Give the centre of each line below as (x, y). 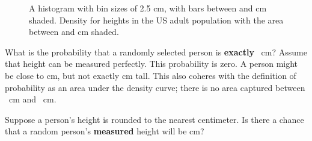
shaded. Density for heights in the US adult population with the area (156, 20)
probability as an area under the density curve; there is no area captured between (155, 87)
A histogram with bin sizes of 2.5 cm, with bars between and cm (148, 8)
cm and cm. (32, 99)
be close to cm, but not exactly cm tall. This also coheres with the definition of (151, 75)
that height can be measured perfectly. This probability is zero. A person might (151, 64)
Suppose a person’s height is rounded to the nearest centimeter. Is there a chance (154, 119)
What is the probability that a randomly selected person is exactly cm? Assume (156, 52)
